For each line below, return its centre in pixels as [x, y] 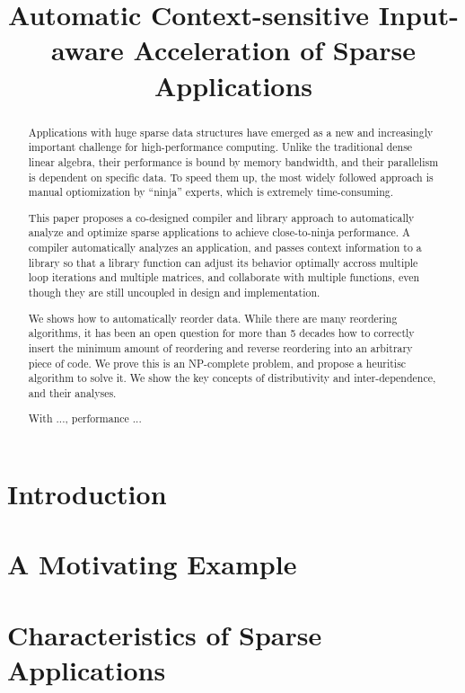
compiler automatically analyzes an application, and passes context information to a [225, 248]
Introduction [87, 494]
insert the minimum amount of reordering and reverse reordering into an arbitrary [220, 347]
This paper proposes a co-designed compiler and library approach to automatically [221, 217]
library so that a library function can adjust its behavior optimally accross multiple [223, 262]
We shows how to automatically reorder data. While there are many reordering [213, 318]
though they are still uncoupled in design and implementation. [174, 292]
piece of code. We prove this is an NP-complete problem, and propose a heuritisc [217, 363]
